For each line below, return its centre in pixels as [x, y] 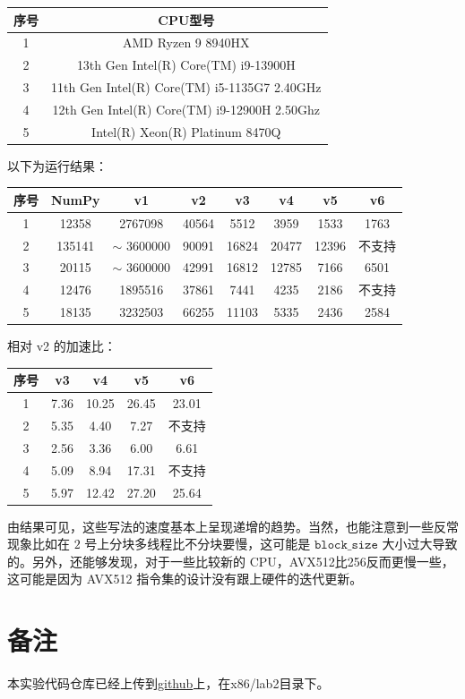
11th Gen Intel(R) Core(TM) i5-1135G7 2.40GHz [186, 87]
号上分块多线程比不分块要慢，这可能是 [198, 544]
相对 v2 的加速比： [62, 346]
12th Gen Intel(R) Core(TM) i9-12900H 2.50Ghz [186, 109]
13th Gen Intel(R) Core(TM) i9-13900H [186, 65]
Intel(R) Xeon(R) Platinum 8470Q [186, 131]
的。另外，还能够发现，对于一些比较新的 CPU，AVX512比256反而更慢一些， [231, 561]
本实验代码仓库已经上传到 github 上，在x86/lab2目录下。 [168, 683]
